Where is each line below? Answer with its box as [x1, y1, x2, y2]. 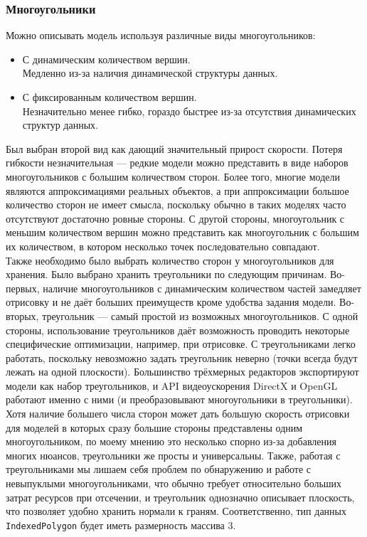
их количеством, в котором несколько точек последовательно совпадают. [6, 238, 320, 253]
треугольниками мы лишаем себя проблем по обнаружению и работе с [6, 462, 312, 477]
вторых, [6, 308, 39, 323]
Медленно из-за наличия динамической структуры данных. [22, 65, 278, 80]
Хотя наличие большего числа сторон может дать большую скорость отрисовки [6, 406, 350, 421]
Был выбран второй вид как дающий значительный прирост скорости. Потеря [6, 141, 343, 156]
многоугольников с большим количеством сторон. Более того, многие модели [6, 169, 340, 184]
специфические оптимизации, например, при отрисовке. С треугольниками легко [6, 336, 356, 351]
